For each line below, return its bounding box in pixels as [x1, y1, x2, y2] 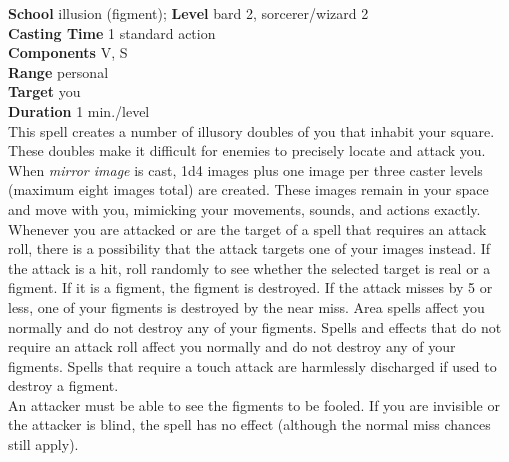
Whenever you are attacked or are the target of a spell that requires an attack [8, 218, 487, 239]
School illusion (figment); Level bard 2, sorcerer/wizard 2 [8, 3, 369, 23]
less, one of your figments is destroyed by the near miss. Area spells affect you [8, 296, 485, 317]
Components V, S [8, 42, 128, 63]
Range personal [8, 61, 109, 82]
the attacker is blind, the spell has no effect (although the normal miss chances [8, 414, 491, 435]
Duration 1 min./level [8, 100, 150, 121]
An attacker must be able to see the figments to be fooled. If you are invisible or [8, 394, 500, 415]
